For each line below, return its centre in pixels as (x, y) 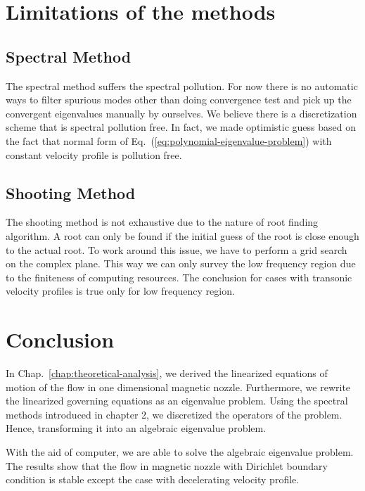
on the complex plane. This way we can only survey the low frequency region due (181, 263)
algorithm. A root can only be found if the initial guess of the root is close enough (182, 235)
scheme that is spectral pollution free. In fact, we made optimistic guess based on (181, 127)
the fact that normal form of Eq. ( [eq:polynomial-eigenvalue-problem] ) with (169, 140)
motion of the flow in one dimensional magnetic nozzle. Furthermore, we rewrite (178, 387)
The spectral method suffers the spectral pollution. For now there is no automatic (182, 85)
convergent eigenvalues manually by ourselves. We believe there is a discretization (181, 113)
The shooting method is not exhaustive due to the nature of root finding (162, 222)
